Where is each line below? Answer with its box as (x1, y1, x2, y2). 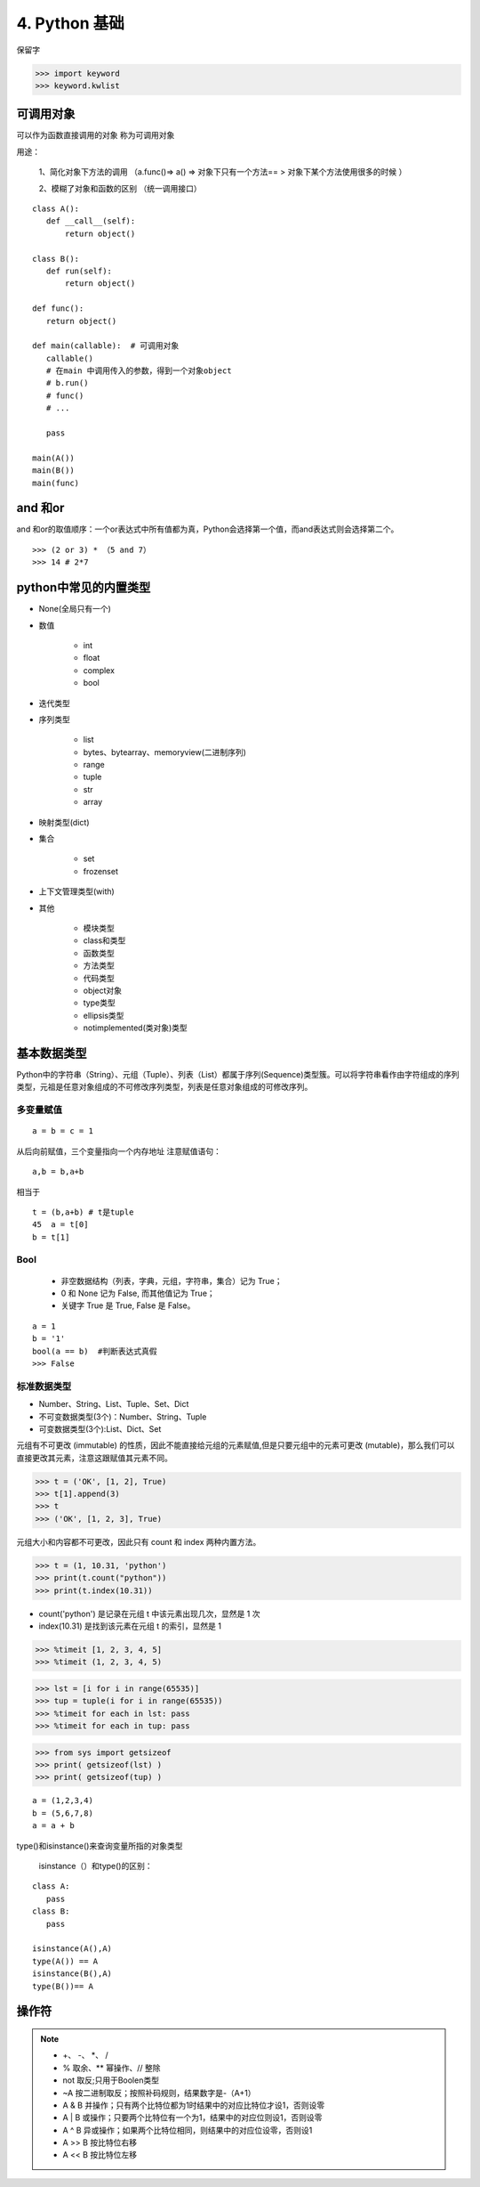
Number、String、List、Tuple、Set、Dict (38, 1399, 189, 1410)
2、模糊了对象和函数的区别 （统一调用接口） (38, 183, 202, 193)
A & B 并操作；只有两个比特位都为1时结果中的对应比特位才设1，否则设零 (62, 2100, 325, 2110)
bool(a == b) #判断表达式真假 (32, 1346, 157, 1356)
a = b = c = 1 (32, 1126, 93, 1136)
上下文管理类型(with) (38, 886, 115, 897)
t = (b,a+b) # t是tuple (32, 1207, 134, 1217)
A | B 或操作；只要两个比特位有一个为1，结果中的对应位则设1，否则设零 (62, 2112, 323, 2123)
